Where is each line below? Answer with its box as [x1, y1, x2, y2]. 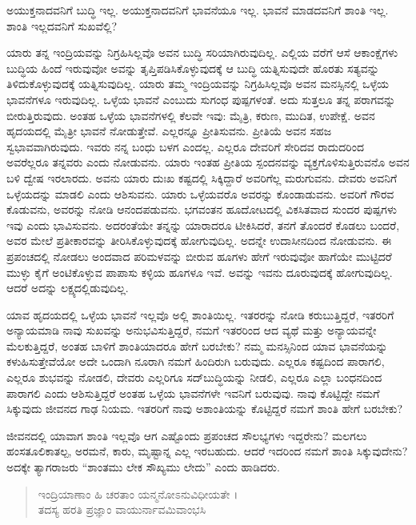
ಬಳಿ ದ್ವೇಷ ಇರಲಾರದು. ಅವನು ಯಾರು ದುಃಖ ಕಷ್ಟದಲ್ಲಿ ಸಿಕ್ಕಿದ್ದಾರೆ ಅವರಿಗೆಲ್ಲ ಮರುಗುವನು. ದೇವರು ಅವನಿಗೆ [6, 169, 398, 186]
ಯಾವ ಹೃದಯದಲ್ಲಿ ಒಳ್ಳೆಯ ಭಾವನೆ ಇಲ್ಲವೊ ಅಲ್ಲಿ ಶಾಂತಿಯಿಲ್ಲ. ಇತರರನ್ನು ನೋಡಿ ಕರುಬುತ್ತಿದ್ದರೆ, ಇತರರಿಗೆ [6, 306, 394, 323]
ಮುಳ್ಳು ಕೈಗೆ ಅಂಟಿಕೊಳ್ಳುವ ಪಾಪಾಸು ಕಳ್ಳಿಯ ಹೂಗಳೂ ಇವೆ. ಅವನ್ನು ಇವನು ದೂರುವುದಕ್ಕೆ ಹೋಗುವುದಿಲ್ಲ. [6, 263, 393, 280]
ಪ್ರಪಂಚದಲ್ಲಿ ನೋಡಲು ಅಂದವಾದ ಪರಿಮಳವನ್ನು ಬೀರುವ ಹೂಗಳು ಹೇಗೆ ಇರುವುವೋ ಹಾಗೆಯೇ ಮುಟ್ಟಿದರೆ [6, 247, 392, 264]
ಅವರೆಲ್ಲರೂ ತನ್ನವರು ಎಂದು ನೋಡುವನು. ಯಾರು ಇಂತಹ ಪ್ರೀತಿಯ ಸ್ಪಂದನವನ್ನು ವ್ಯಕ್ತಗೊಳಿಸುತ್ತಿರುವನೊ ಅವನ [6, 154, 410, 170]
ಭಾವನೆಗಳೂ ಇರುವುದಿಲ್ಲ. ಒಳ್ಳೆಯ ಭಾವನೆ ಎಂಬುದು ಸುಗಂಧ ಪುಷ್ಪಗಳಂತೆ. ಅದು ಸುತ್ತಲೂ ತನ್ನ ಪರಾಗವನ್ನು [6, 90, 396, 107]
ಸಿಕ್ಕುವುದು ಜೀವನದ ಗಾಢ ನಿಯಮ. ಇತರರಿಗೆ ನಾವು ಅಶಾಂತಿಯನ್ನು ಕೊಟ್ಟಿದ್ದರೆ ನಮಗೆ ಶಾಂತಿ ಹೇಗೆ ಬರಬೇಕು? [6, 400, 403, 417]
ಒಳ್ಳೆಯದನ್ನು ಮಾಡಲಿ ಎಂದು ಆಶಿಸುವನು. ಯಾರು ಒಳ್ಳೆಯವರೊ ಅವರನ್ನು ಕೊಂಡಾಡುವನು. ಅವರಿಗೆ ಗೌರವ [6, 185, 394, 202]
